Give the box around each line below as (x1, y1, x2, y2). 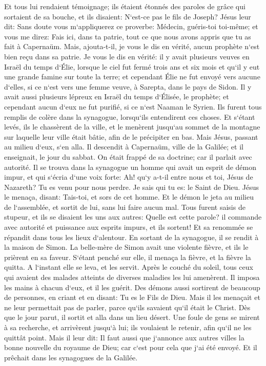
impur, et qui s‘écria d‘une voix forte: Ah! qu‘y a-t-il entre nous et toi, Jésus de (4, 171, 253, 182)
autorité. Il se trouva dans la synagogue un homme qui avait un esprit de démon (4, 161, 256, 172)
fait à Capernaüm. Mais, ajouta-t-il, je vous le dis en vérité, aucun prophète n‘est (4, 41, 260, 52)
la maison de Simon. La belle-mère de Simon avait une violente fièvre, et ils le (4, 242, 249, 252)
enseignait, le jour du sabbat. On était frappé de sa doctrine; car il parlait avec (4, 151, 252, 162)
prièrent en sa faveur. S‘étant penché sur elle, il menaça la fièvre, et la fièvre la (4, 251, 251, 262)
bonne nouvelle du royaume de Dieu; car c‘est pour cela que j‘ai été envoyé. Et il (4, 342, 257, 353)
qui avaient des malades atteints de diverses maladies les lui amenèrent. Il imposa (4, 272, 260, 283)
